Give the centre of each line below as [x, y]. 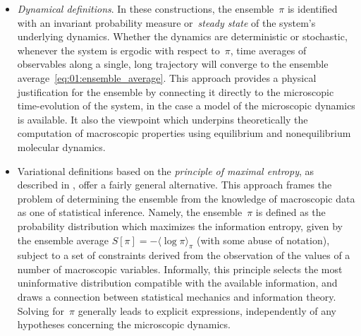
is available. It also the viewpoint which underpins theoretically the [163, 119]
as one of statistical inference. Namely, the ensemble [130, 212]
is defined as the [290, 212]
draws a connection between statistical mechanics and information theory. [177, 297]
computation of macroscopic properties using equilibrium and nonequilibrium [184, 133]
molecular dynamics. [61, 146]
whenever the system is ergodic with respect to [118, 50]
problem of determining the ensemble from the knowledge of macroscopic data [186, 198]
